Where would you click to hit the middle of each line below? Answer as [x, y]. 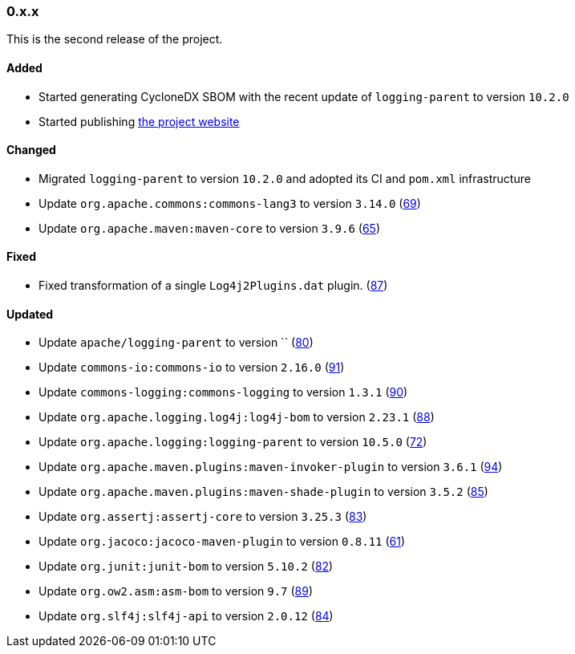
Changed [31, 150]
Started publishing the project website [139, 121]
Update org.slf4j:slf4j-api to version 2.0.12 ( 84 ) [186, 616]
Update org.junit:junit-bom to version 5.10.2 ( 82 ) [186, 567]
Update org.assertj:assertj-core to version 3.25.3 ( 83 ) [203, 517]
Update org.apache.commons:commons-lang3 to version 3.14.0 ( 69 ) [230, 203]
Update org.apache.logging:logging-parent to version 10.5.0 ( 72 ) [233, 442]
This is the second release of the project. [115, 39]
